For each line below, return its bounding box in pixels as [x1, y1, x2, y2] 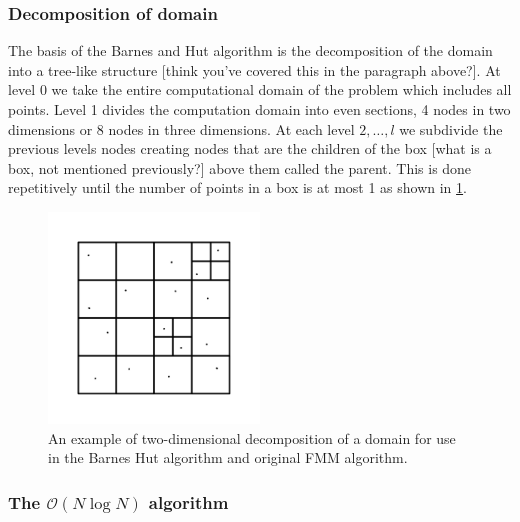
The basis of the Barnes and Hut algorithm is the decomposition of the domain [8, 40, 493, 61]
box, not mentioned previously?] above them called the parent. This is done [8, 157, 472, 178]
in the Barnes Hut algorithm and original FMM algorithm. [48, 447, 408, 468]
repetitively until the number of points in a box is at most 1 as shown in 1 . [8, 177, 467, 198]
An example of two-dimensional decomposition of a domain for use [48, 427, 456, 448]
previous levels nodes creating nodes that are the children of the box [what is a [8, 138, 492, 159]
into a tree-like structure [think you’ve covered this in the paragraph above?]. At [8, 59, 501, 80]
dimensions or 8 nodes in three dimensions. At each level [8, 118, 355, 139]
